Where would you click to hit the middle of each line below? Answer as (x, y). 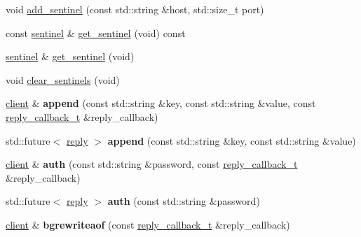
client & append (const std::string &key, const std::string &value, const (161, 103)
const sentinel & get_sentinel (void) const (96, 33)
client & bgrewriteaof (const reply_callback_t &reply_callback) (148, 224)
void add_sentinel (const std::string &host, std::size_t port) (135, 9)
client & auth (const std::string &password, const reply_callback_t (152, 164)
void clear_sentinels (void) (63, 79)
